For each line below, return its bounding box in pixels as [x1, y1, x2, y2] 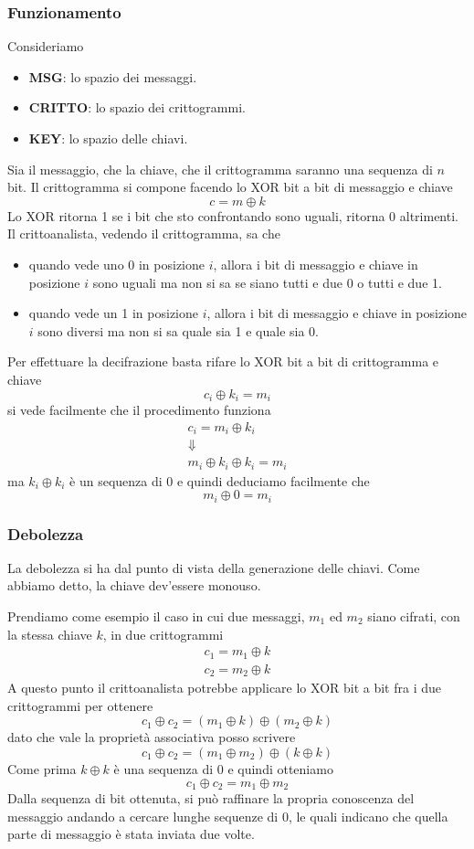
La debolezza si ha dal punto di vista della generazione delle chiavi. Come [7, 557, 420, 577]
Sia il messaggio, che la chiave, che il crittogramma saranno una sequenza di [7, 159, 433, 178]
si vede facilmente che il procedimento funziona [7, 399, 271, 419]
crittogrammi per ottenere [7, 695, 153, 715]
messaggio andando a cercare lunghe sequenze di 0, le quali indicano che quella [7, 806, 448, 825]
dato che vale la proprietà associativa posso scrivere [7, 727, 296, 747]
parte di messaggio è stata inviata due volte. [7, 824, 255, 844]
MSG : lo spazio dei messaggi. [28, 67, 197, 86]
